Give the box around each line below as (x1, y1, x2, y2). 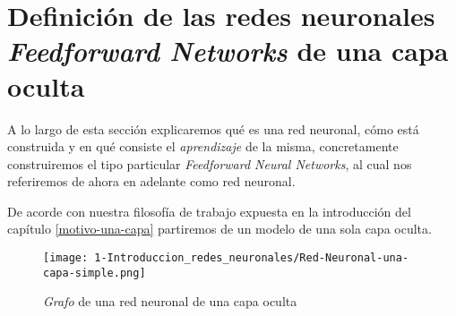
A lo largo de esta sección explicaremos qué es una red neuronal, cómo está (7, 119, 419, 138)
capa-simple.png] (43, 266, 146, 279)
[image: (43, 252, 89, 265)
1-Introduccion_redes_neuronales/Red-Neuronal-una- (94, 252, 409, 265)
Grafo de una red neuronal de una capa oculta (43, 292, 297, 311)
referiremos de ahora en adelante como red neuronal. (7, 172, 296, 191)
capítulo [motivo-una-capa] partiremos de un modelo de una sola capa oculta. (7, 219, 432, 238)
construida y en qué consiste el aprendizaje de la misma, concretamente (7, 137, 399, 156)
